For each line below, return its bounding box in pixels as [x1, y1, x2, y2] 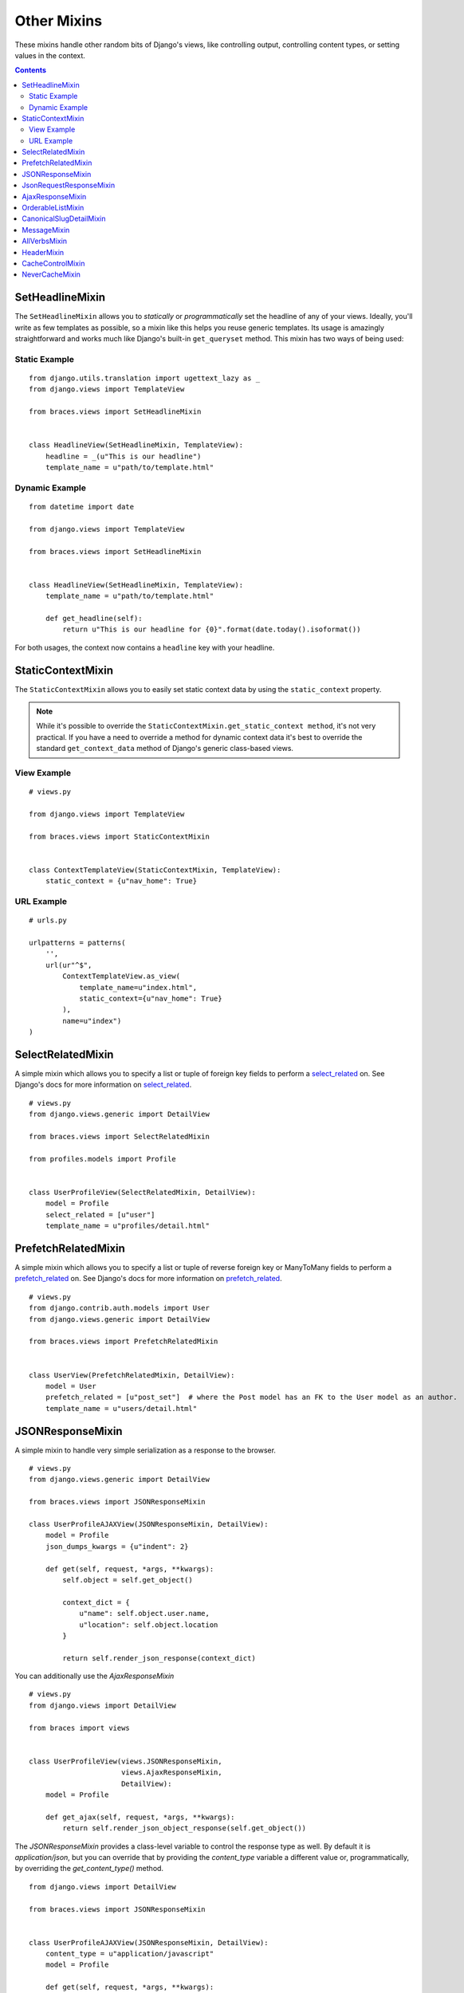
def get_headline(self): [45, 614, 143, 623]
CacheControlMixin [22, 258, 85, 268]
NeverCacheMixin [22, 269, 81, 279]
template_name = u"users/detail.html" [45, 1404, 198, 1413]
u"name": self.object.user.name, [79, 1609, 210, 1618]
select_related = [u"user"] [45, 1210, 155, 1219]
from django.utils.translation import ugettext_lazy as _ [29, 374, 261, 383]
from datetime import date [29, 502, 135, 512]
